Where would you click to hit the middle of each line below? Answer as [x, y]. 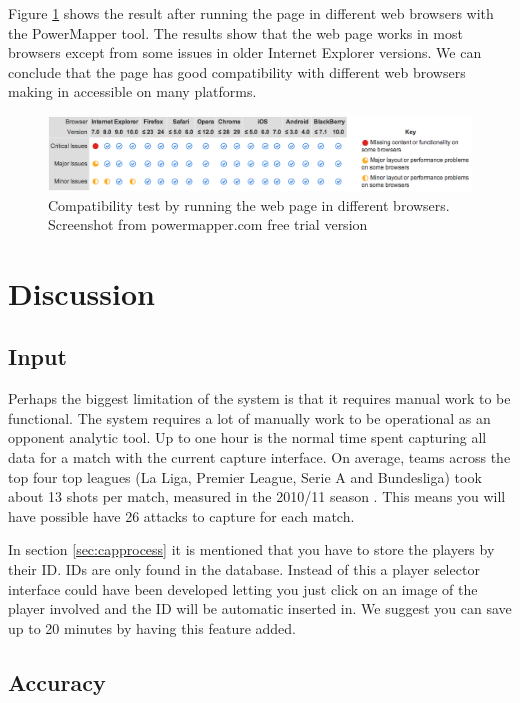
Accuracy [57, 681]
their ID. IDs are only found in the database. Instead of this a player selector [244, 569]
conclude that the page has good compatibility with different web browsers [237, 71]
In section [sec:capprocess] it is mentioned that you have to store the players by [251, 549]
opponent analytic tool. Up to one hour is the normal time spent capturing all [247, 437]
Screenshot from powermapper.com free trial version [208, 224]
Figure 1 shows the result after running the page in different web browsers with [251, 13]
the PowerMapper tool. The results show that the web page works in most [235, 32]
